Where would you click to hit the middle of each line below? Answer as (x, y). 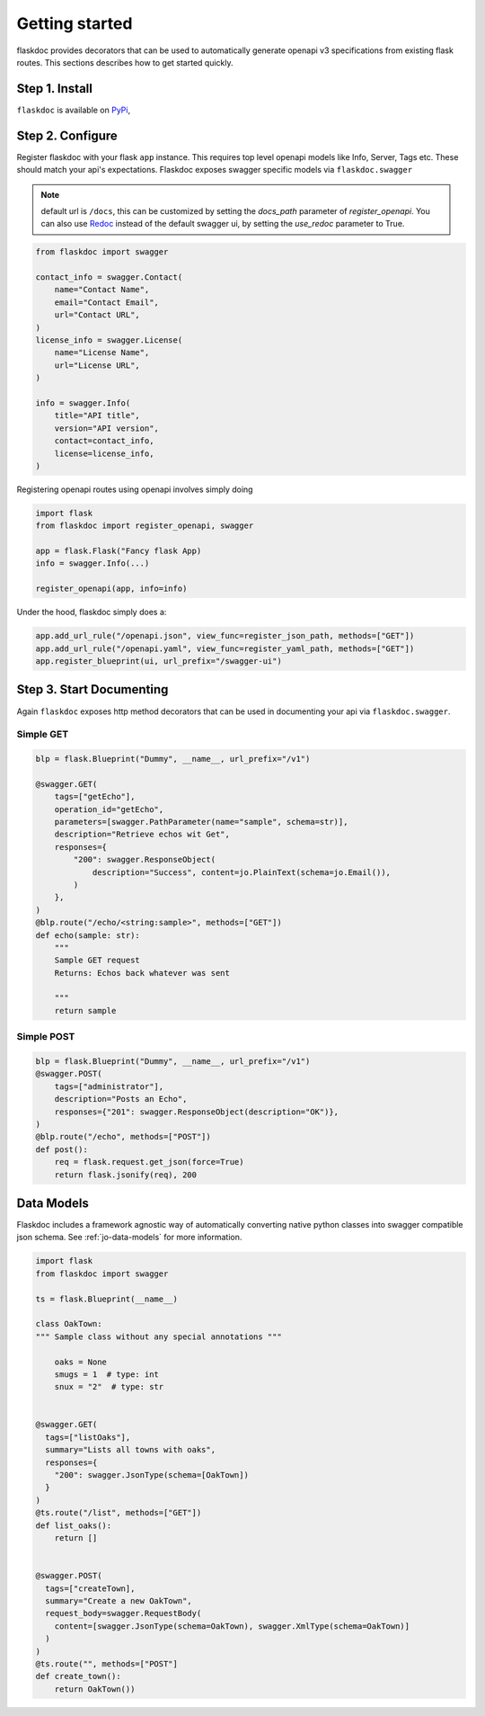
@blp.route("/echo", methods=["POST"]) (123, 1137)
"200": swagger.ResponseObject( (144, 860)
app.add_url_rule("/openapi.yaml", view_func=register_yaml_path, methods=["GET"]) (225, 648)
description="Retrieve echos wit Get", (142, 835)
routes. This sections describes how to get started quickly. (125, 62)
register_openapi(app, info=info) (111, 589)
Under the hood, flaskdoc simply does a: (92, 612)
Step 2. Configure (67, 135)
